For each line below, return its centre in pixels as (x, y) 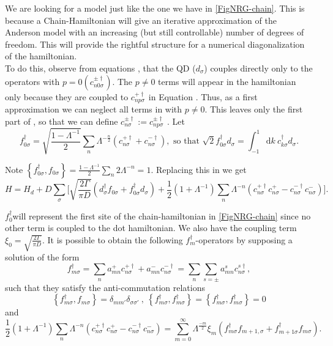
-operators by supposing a (244, 239)
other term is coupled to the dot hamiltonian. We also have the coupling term (151, 228)
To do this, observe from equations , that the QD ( (100, 68)
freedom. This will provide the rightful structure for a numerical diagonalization (155, 44)
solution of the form (42, 257)
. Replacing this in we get (199, 169)
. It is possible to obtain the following (112, 239)
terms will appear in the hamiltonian (227, 81)
